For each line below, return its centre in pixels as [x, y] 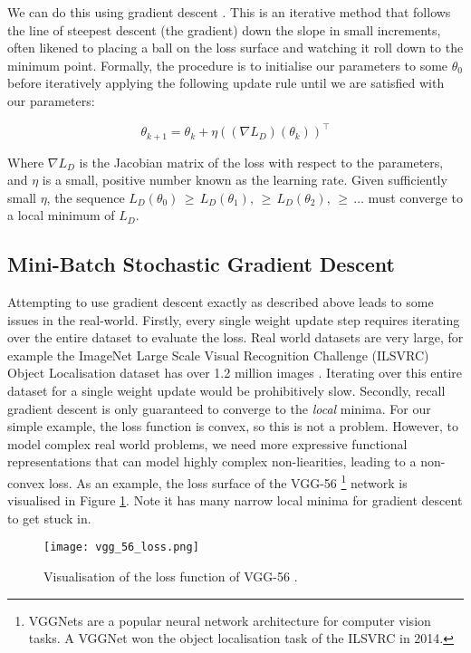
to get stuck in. [49, 518]
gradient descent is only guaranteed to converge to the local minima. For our [219, 408]
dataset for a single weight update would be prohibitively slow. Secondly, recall [226, 391]
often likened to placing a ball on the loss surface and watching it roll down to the [235, 48]
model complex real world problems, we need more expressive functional [207, 443]
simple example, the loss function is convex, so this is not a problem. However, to [233, 426]
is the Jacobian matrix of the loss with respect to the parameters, [261, 162]
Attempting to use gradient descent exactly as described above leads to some [221, 302]
